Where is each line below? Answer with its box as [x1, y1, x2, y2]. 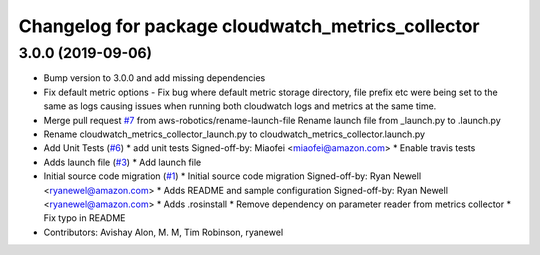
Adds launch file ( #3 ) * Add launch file [43, 156, 202, 168]
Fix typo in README [43, 212, 126, 224]
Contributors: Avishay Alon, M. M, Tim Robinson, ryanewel [43, 226, 284, 238]
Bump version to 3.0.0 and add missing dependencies [43, 72, 266, 84]
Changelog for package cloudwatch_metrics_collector [18, 15, 480, 37]
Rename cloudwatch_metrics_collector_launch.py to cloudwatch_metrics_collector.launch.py [43, 128, 425, 140]
